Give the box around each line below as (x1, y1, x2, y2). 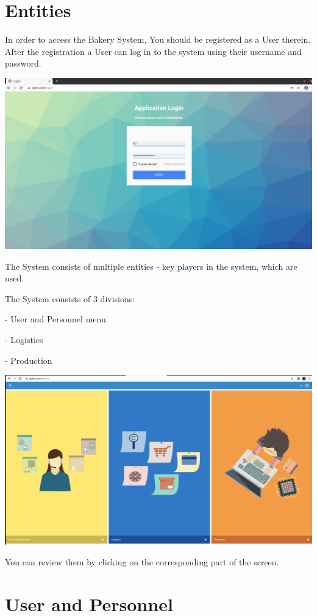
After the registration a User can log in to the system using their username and (5, 45, 302, 57)
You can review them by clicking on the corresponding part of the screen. (5, 555, 279, 568)
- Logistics (5, 333, 43, 346)
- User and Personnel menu (5, 313, 106, 325)
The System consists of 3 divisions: (5, 292, 135, 305)
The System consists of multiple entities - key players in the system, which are (5, 259, 297, 272)
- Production (5, 353, 52, 366)
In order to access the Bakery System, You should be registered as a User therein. (5, 33, 311, 46)
